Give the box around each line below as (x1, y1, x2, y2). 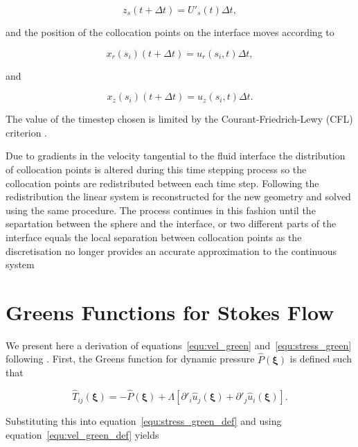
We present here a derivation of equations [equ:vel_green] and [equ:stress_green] (6, 338, 352, 352)
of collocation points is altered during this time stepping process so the (6, 161, 307, 176)
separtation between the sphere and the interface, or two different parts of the (6, 216, 337, 231)
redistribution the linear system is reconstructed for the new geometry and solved (6, 189, 351, 204)
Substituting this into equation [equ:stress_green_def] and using (6, 414, 282, 428)
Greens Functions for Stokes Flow (6, 297, 334, 326)
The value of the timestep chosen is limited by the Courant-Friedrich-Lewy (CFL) (6, 112, 353, 126)
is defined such (289, 351, 352, 366)
